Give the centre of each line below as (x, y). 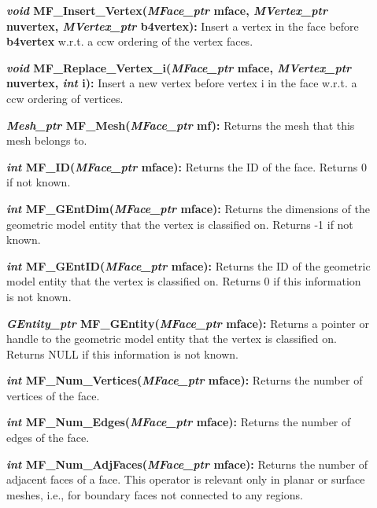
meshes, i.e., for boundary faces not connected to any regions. (155, 494)
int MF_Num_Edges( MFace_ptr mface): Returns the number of (179, 422)
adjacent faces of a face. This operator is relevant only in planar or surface (186, 479)
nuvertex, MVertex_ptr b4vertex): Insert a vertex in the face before (183, 26)
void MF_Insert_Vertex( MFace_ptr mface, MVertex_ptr (167, 10)
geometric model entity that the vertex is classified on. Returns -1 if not (180, 224)
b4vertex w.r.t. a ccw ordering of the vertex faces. (130, 41)
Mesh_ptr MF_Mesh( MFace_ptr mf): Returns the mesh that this (181, 125)
